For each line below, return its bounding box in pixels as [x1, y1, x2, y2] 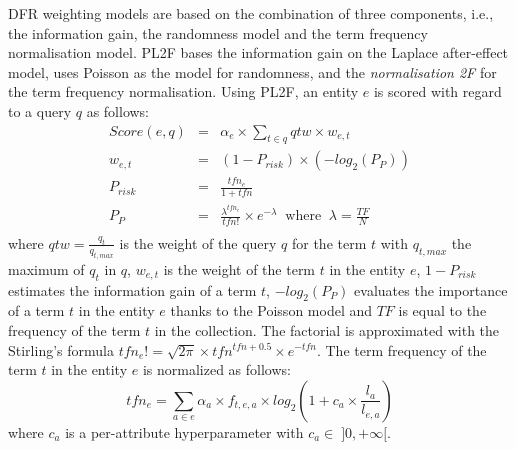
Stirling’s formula [8, 339, 114, 360]
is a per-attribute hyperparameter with [65, 421, 304, 442]
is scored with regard [373, 81, 502, 102]
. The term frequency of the [316, 339, 487, 360]
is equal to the [398, 300, 487, 321]
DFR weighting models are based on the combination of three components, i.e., [8, 3, 494, 23]
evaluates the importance [354, 279, 508, 300]
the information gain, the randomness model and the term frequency [8, 22, 428, 43]
